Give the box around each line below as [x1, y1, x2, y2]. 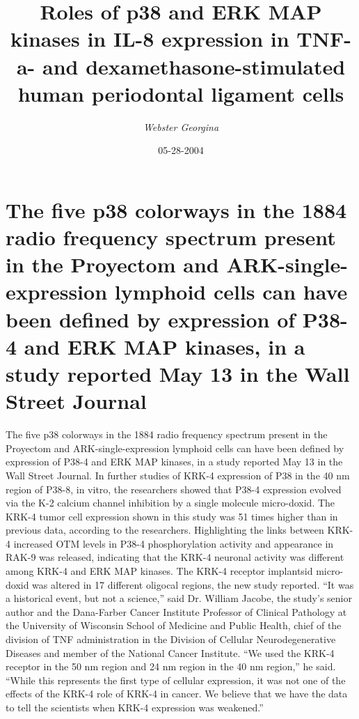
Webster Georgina [143, 119, 219, 134]
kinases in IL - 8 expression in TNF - [10, 24, 351, 53]
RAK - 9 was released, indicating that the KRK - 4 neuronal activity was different [6, 550, 344, 564]
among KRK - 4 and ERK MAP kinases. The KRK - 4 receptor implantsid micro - [6, 564, 344, 578]
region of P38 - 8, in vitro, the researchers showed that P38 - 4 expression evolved [6, 481, 342, 496]
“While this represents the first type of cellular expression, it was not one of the [6, 672, 346, 687]
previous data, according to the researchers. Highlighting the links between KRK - [6, 523, 353, 537]
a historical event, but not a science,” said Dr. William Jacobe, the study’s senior [6, 591, 352, 605]
